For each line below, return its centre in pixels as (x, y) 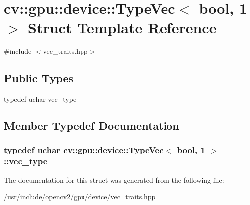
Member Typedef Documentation (92, 126)
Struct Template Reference (122, 27)
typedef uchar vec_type (40, 99)
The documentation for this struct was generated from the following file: (114, 179)
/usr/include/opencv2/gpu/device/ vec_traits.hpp (80, 196)
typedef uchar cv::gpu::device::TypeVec (84, 150)
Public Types (39, 78)
